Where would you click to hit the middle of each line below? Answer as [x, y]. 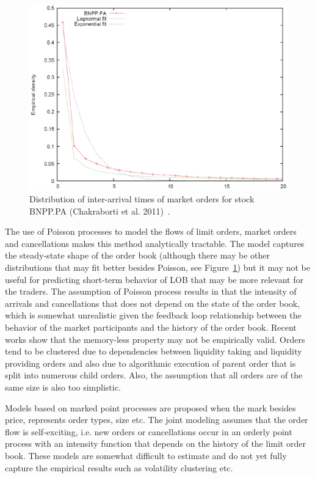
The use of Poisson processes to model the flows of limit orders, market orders [151, 231]
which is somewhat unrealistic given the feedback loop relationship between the [153, 315]
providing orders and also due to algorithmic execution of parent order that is [150, 363]
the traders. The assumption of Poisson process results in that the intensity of [151, 291]
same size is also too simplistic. [63, 387]
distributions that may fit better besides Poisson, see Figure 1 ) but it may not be [158, 267]
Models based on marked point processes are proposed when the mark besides [150, 407]
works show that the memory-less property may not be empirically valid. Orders [155, 339]
